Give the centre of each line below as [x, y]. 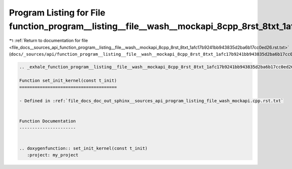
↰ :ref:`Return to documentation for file [48, 41]
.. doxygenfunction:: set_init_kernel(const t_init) [83, 148]
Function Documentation [48, 121]
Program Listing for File [57, 13]
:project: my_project [53, 155]
